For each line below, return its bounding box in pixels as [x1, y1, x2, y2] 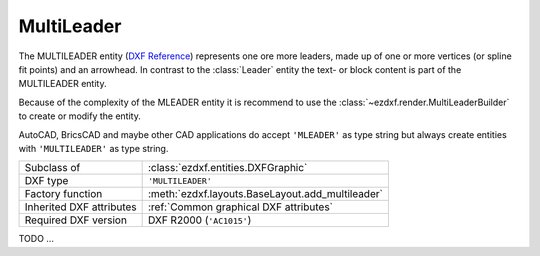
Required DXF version [24, 213, 127, 227]
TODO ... [18, 233, 55, 245]
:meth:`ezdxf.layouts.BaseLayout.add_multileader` [147, 187, 384, 201]
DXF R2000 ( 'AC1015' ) [147, 213, 252, 227]
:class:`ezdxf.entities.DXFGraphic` [147, 161, 308, 175]
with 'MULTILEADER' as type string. [18, 142, 169, 154]
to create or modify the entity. [18, 110, 142, 122]
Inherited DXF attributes [24, 200, 137, 214]
